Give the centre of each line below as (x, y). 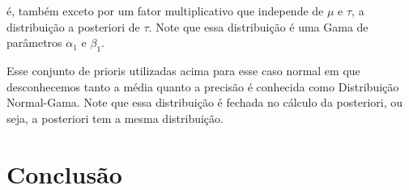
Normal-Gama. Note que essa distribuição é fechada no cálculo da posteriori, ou (204, 102)
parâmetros (34, 42)
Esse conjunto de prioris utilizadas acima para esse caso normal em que (183, 70)
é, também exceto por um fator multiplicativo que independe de (165, 11)
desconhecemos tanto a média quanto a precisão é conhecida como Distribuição (203, 86)
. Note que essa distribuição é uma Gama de (258, 26)
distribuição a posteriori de (73, 26)
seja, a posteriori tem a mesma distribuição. (115, 118)
